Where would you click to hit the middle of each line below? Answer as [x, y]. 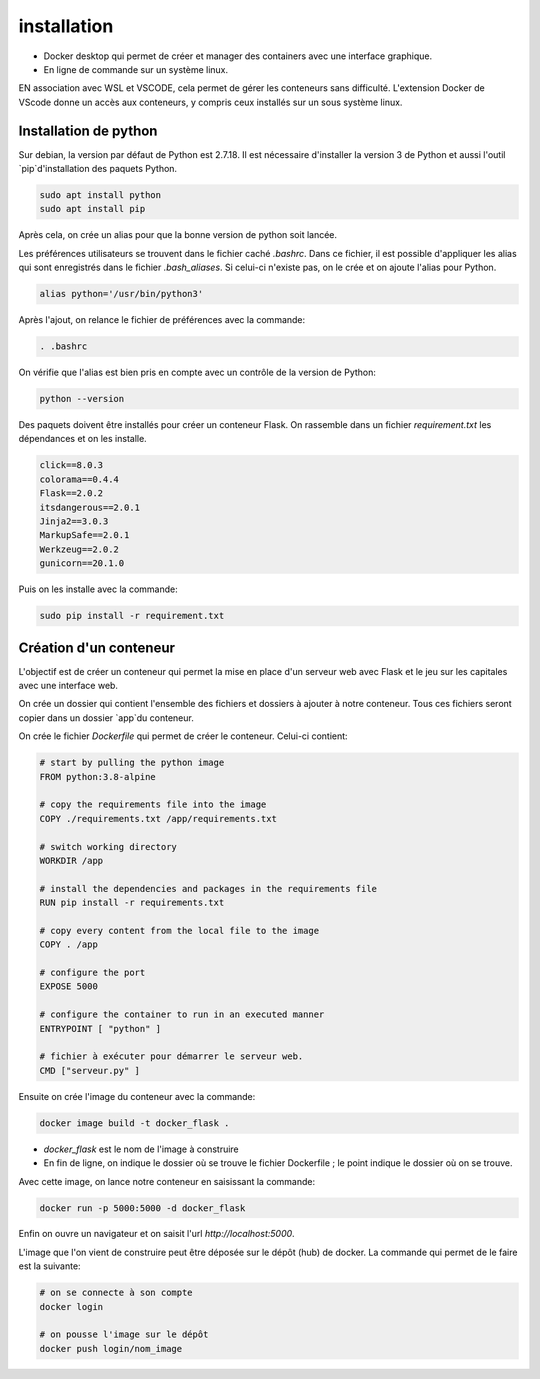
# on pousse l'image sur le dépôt [124, 1334]
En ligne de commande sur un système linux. [136, 69]
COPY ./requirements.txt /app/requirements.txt [158, 818]
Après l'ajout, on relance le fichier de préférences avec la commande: [162, 320]
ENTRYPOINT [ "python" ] [100, 1028]
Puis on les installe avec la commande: [98, 589]
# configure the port [92, 973]
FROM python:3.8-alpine [98, 776]
